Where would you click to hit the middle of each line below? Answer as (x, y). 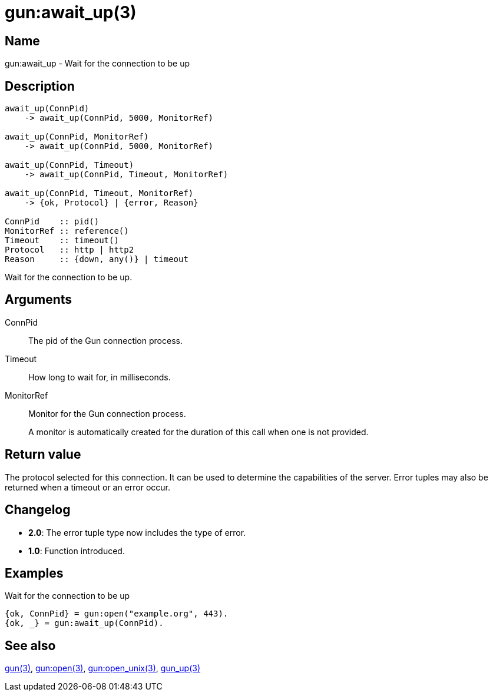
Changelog (38, 510)
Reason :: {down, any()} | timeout (97, 259)
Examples (34, 573)
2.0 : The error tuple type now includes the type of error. (137, 532)
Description (40, 86)
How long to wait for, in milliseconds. (100, 377)
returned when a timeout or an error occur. (88, 487)
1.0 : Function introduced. (77, 551)
